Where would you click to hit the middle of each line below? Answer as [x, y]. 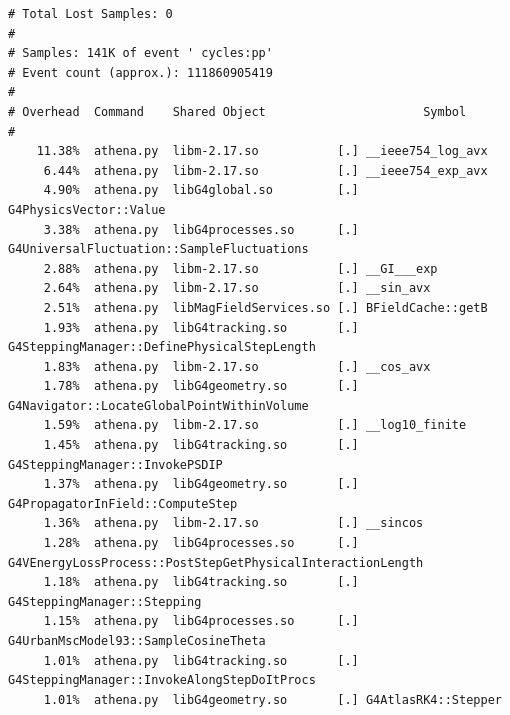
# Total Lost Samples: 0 [90, 14]
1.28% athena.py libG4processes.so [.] [201, 543]
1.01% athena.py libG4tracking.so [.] [201, 660]
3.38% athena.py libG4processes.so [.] [201, 229]
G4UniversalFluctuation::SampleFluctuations [158, 249]
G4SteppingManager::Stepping [105, 601]
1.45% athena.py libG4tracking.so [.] [201, 445]
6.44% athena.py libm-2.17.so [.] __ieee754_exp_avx [265, 170]
